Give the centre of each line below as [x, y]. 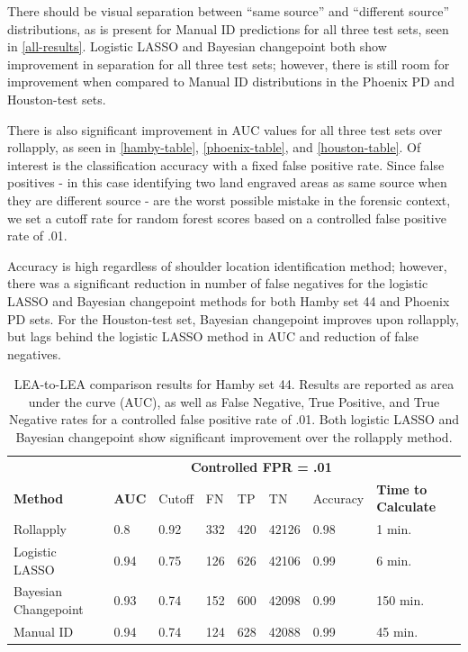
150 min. [400, 600]
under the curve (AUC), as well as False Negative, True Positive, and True [234, 401]
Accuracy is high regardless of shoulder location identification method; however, [227, 265]
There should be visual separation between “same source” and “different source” [228, 11]
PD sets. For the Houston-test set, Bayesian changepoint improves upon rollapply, [233, 318]
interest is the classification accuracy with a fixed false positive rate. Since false [226, 164]
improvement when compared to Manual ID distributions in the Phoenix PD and [231, 81]
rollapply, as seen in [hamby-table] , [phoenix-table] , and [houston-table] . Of [214, 147]
